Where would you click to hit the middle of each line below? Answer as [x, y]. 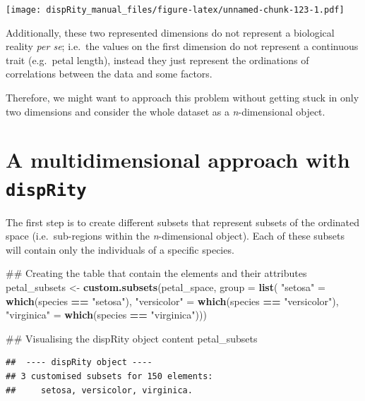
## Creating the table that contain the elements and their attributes [156, 273]
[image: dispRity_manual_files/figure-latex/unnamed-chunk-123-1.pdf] [175, 10]
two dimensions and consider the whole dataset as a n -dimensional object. [166, 111]
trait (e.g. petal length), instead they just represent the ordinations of [157, 60]
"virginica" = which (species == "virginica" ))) [106, 315]
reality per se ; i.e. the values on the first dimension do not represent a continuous [182, 46]
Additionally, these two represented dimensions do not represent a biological [170, 32]
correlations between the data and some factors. [109, 74]
